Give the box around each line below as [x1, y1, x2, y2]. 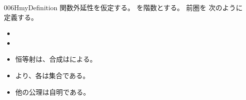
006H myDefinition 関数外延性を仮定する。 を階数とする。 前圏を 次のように [4, 2, 243, 12]
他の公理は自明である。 [15, 86, 90, 97]
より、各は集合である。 [15, 70, 90, 80]
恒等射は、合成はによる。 [15, 54, 97, 64]
